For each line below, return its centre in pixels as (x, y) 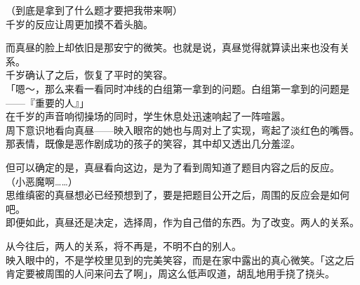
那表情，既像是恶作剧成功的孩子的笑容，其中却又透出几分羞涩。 (153, 144)
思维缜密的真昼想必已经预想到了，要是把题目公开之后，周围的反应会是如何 (178, 195)
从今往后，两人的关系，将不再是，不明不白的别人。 (124, 245)
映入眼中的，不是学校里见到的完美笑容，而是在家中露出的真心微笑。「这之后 (180, 259)
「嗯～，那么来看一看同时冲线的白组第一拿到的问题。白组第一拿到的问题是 (178, 88)
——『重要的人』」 (47, 102)
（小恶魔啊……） (42, 181)
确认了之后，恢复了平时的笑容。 (99, 75)
